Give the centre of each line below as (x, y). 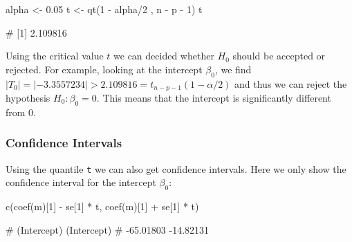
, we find (233, 69)
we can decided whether (164, 56)
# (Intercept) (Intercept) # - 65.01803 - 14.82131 (108, 229)
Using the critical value (55, 56)
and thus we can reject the (291, 83)
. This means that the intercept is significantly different (214, 98)
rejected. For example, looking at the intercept (104, 69)
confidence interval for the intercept (81, 182)
